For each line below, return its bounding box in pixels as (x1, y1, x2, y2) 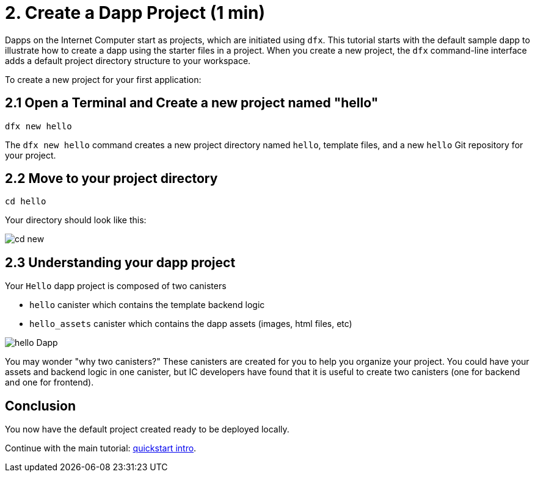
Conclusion (5, 398, 76, 414)
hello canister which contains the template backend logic (29, 299, 265, 310)
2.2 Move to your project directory (5, 171, 218, 187)
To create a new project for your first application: (5, 74, 202, 85)
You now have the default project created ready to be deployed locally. (5, 424, 289, 435)
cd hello (5, 196, 46, 207)
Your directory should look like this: (5, 215, 147, 226)
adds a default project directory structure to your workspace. (5, 55, 251, 66)
